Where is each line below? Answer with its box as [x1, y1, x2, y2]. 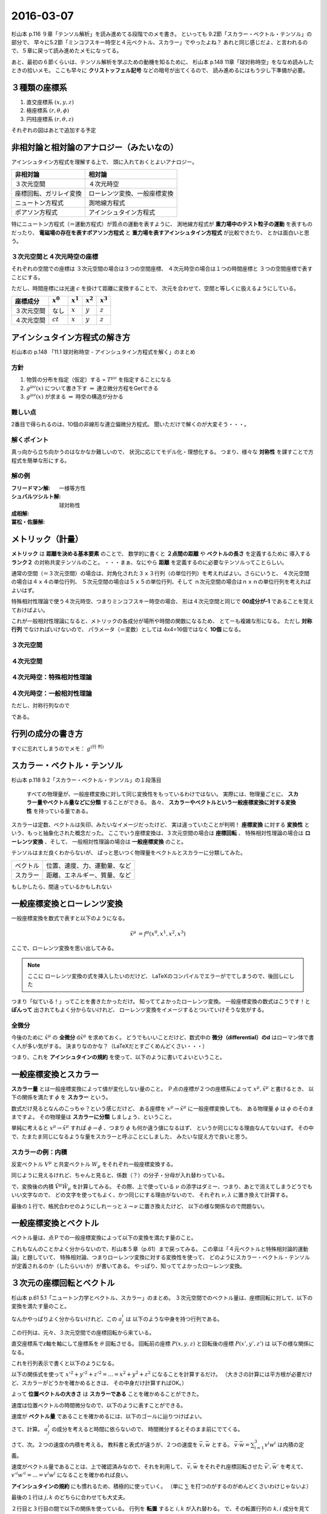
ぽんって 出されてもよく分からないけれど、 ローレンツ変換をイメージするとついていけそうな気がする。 [11, 1006, 268, 1014]
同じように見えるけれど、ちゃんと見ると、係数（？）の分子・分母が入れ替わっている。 [11, 1172, 228, 1179]
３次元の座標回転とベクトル [11, 1278, 115, 1288]
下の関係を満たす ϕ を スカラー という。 [11, 1094, 111, 1101]
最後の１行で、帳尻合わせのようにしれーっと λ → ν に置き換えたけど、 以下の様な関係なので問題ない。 [11, 1202, 268, 1209]
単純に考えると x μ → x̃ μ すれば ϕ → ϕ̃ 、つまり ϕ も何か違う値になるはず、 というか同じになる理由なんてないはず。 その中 [11, 1123, 314, 1132]
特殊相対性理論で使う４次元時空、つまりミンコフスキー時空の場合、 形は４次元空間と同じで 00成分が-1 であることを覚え [11, 598, 314, 605]
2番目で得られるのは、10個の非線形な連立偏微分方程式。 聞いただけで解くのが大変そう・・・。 [11, 421, 249, 428]
